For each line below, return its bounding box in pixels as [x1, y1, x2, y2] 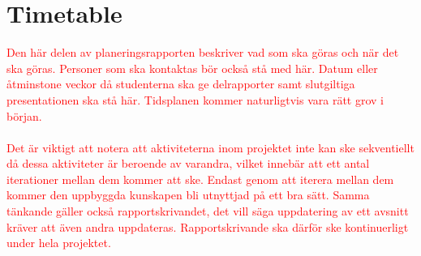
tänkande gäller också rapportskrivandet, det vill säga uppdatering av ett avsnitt [6, 203, 409, 220]
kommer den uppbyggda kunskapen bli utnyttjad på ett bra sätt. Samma [6, 186, 370, 203]
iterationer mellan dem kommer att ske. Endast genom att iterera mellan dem [6, 170, 394, 187]
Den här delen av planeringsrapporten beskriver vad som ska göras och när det [6, 44, 399, 61]
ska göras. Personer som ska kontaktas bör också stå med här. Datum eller [6, 59, 378, 76]
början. [6, 107, 42, 124]
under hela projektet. [6, 234, 111, 251]
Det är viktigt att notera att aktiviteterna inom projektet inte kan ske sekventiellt [6, 139, 415, 156]
